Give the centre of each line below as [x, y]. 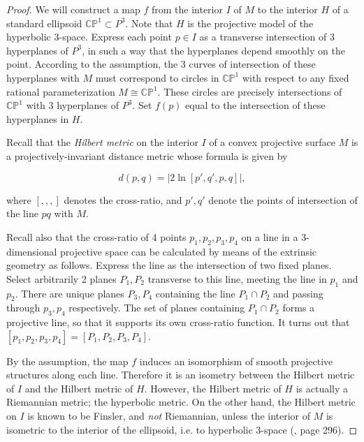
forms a [299, 308]
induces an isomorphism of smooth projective [236, 361]
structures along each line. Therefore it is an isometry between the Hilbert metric [181, 375]
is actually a [322, 388]
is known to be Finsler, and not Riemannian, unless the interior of [169, 416]
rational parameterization [61, 91]
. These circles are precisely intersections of [250, 91]
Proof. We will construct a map [73, 9]
